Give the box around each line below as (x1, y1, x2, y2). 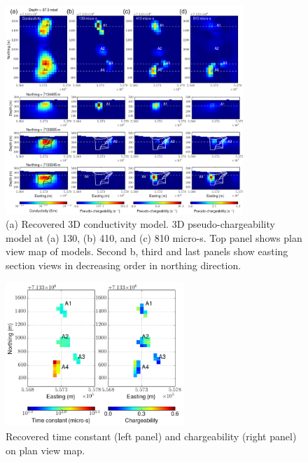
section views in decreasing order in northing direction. (6, 257, 241, 272)
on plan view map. (6, 442, 85, 457)
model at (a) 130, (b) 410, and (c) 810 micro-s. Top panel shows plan (6, 230, 302, 245)
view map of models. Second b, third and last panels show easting (6, 244, 288, 259)
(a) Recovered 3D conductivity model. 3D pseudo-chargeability (6, 217, 275, 231)
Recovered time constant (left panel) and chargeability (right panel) (6, 428, 297, 443)
